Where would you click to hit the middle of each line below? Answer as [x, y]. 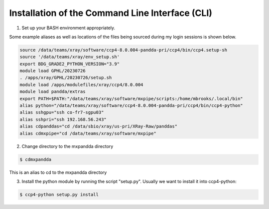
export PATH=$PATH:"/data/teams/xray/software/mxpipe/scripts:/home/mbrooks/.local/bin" [132, 99]
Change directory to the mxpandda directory [67, 146]
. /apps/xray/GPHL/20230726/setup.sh [66, 78]
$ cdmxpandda [36, 159]
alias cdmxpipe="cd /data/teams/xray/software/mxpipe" [88, 133]
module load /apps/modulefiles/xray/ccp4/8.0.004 [81, 85]
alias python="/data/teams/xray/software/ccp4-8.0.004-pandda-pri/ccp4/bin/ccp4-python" [132, 106]
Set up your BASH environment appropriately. [68, 28]
